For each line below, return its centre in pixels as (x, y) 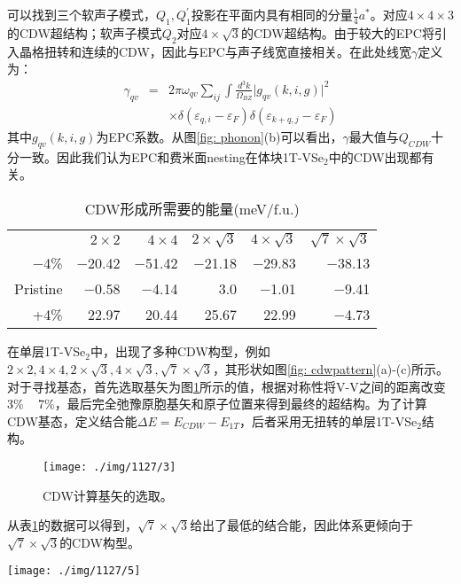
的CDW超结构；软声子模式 (85, 32)
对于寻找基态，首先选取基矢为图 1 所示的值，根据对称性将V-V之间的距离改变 (227, 386)
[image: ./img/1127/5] (74, 571)
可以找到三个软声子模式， (82, 14)
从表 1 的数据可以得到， (72, 525)
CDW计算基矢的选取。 (108, 495)
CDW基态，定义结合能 (72, 420)
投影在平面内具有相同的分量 (272, 14)
